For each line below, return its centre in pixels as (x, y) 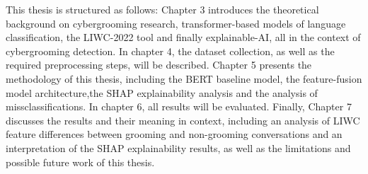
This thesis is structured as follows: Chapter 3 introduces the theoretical (162, 9)
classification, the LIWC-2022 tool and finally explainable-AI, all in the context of (183, 37)
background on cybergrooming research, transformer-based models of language (176, 23)
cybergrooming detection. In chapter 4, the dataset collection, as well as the (170, 51)
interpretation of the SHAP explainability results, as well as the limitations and (178, 147)
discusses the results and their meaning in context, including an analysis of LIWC (183, 120)
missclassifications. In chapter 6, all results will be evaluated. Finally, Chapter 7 (179, 106)
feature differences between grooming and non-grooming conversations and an (174, 134)
